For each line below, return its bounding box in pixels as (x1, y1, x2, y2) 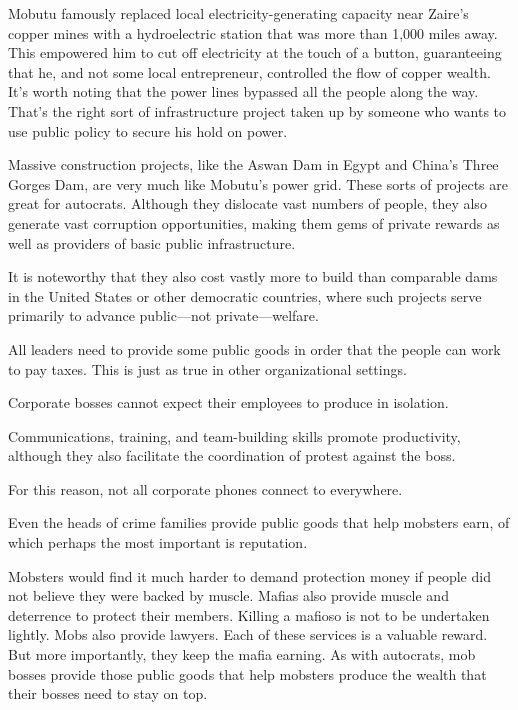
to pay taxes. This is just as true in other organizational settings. (8, 358, 407, 379)
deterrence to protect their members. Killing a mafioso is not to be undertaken (8, 604, 490, 625)
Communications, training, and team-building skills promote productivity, (8, 425, 461, 446)
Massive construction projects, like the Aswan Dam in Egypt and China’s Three (8, 154, 499, 175)
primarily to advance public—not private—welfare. (8, 305, 319, 326)
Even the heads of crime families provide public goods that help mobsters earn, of (8, 512, 510, 533)
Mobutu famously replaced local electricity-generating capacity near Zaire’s (8, 3, 469, 23)
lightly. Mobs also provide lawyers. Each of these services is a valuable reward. (8, 624, 488, 645)
